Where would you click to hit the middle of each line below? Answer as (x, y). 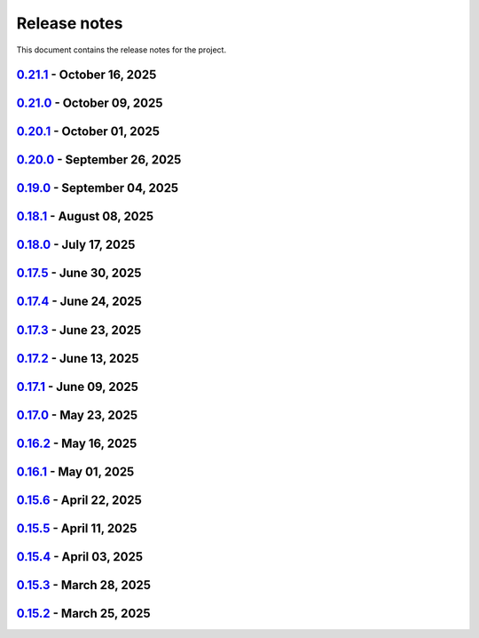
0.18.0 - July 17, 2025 (76, 245)
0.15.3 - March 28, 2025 (83, 585)
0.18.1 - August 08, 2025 (85, 216)
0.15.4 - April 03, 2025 (80, 557)
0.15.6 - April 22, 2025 (79, 500)
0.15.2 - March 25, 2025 (83, 613)
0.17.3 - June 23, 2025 (79, 330)
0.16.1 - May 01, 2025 (75, 471)
